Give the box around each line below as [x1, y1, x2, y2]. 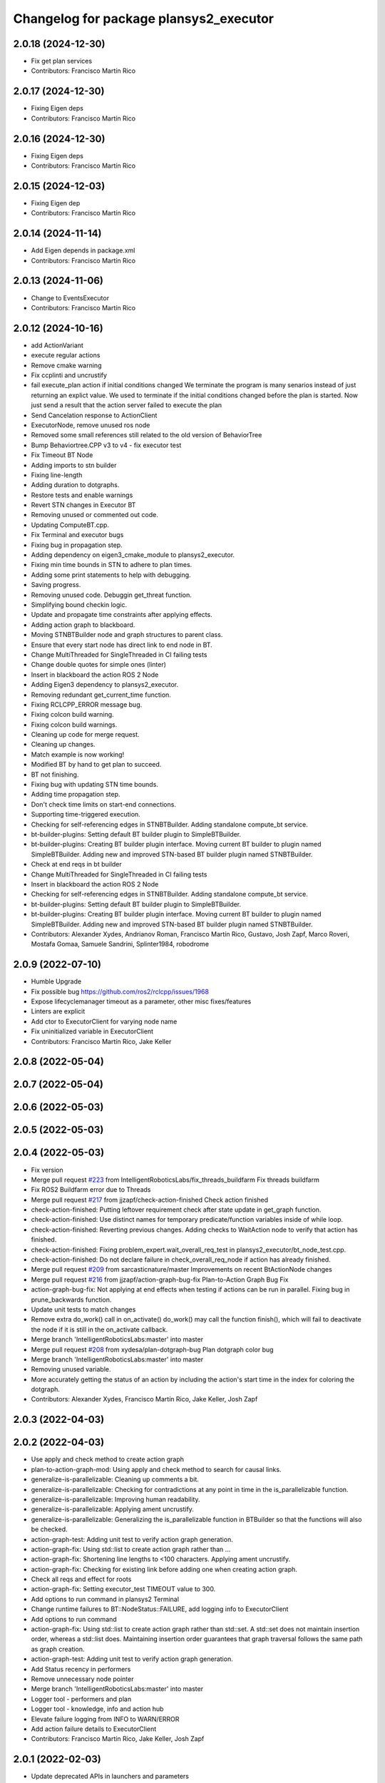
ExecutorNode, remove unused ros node [31, 421, 150, 429]
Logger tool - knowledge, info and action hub [31, 1705, 164, 1713]
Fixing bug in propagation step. [31, 541, 123, 549]
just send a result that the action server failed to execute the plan [31, 401, 222, 409]
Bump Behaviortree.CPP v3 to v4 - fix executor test [31, 441, 182, 449]
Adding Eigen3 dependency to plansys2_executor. [31, 680, 178, 689]
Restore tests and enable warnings [31, 491, 133, 499]
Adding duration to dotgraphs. [31, 481, 120, 489]
